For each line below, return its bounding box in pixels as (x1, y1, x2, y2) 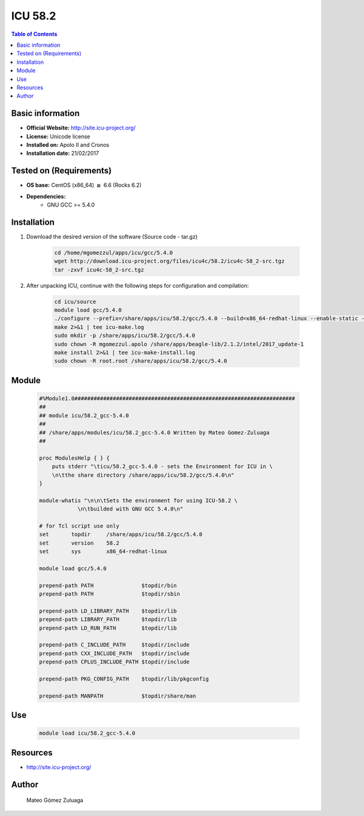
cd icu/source (54, 298, 96, 305)
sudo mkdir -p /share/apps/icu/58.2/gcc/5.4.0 (54, 332, 195, 339)
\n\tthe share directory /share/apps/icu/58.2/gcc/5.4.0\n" (52, 471, 235, 478)
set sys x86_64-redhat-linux (39, 548, 167, 555)
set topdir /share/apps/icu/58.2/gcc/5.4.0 (39, 531, 203, 538)
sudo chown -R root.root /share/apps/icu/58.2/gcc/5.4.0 (54, 358, 227, 364)
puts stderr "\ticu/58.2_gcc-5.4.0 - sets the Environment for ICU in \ (52, 463, 273, 470)
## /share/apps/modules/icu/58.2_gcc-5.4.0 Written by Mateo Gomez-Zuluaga (39, 429, 270, 436)
